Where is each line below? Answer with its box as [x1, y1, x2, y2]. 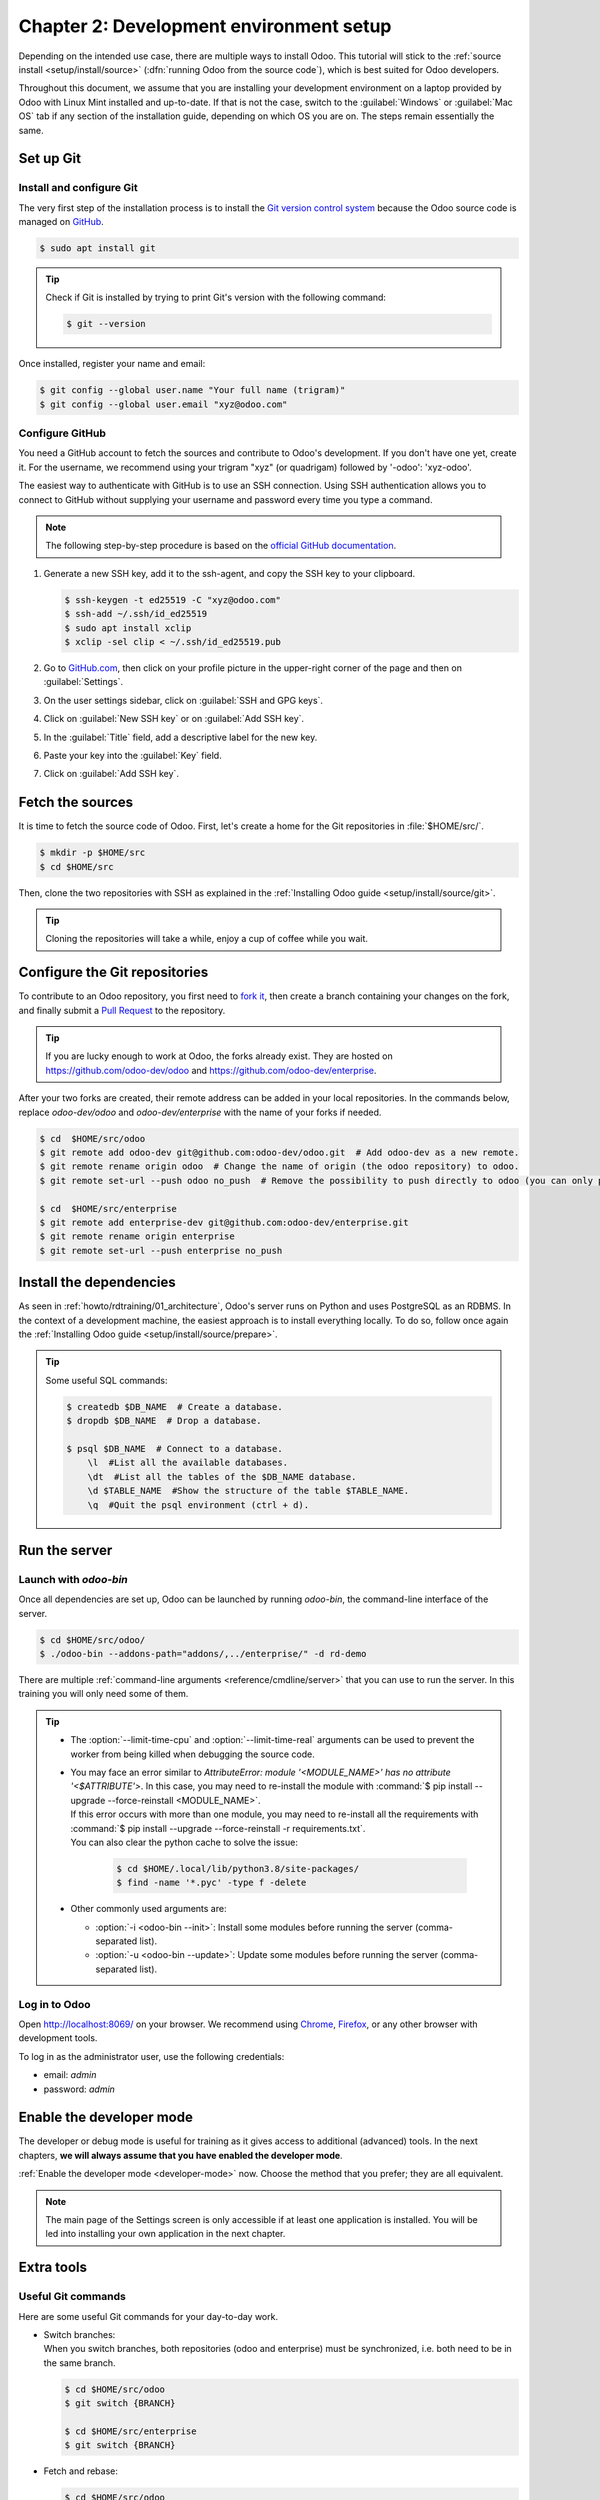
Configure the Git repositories [18, 964, 209, 981]
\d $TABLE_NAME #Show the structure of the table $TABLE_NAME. [87, 1485, 410, 1497]
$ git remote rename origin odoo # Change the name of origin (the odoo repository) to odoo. [39, 1161, 520, 1172]
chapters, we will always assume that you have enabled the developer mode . [18, 2149, 344, 2161]
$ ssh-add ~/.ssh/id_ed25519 [64, 608, 208, 620]
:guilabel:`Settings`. [43, 676, 124, 688]
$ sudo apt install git [39, 243, 157, 254]
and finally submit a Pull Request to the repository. [18, 1004, 226, 1016]
